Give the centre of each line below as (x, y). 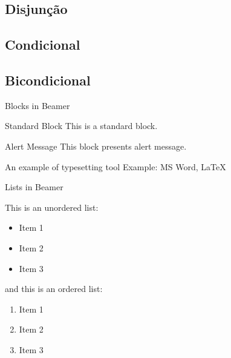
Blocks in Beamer (37, 105)
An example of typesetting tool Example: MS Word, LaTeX (115, 166)
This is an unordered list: (52, 207)
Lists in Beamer (34, 187)
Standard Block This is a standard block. (81, 126)
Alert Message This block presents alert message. (96, 146)
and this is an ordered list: (54, 289)
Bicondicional (48, 80)
